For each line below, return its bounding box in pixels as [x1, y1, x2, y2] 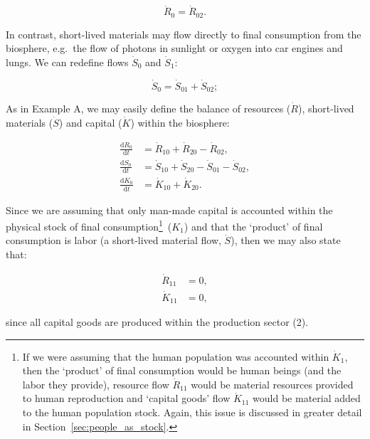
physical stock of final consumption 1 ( [6, 217, 172, 233]
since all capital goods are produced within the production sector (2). [6, 314, 309, 329]
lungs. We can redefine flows [6, 54, 129, 69]
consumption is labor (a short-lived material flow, [6, 233, 221, 248]
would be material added [253, 391, 361, 406]
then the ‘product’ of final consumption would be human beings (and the [22, 363, 342, 378]
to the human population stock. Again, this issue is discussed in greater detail [22, 404, 362, 419]
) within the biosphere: [130, 115, 230, 129]
